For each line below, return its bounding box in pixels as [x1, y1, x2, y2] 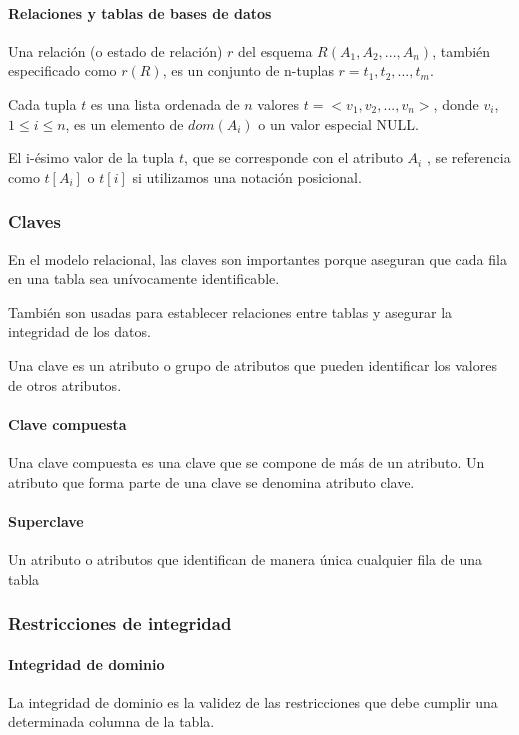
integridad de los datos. [8, 321, 151, 342]
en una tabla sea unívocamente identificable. [8, 268, 280, 289]
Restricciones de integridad [8, 611, 232, 636]
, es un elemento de [65, 113, 184, 134]
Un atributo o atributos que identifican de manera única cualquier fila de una [8, 548, 482, 569]
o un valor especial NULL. [258, 113, 420, 134]
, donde [433, 93, 479, 114]
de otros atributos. [8, 374, 122, 395]
